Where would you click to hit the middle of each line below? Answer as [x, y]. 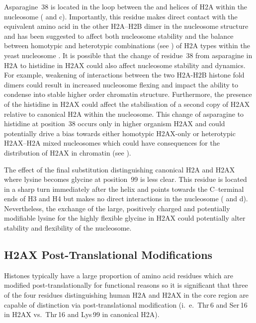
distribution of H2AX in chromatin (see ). [68, 152]
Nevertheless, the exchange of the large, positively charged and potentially [117, 208]
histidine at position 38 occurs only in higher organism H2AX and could [115, 123]
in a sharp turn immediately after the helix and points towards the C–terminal [124, 189]
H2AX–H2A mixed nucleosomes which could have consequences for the [112, 143]
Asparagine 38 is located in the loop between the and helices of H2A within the [126, 6]
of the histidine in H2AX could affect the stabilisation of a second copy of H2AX [127, 104]
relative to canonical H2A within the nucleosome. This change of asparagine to [124, 114]
